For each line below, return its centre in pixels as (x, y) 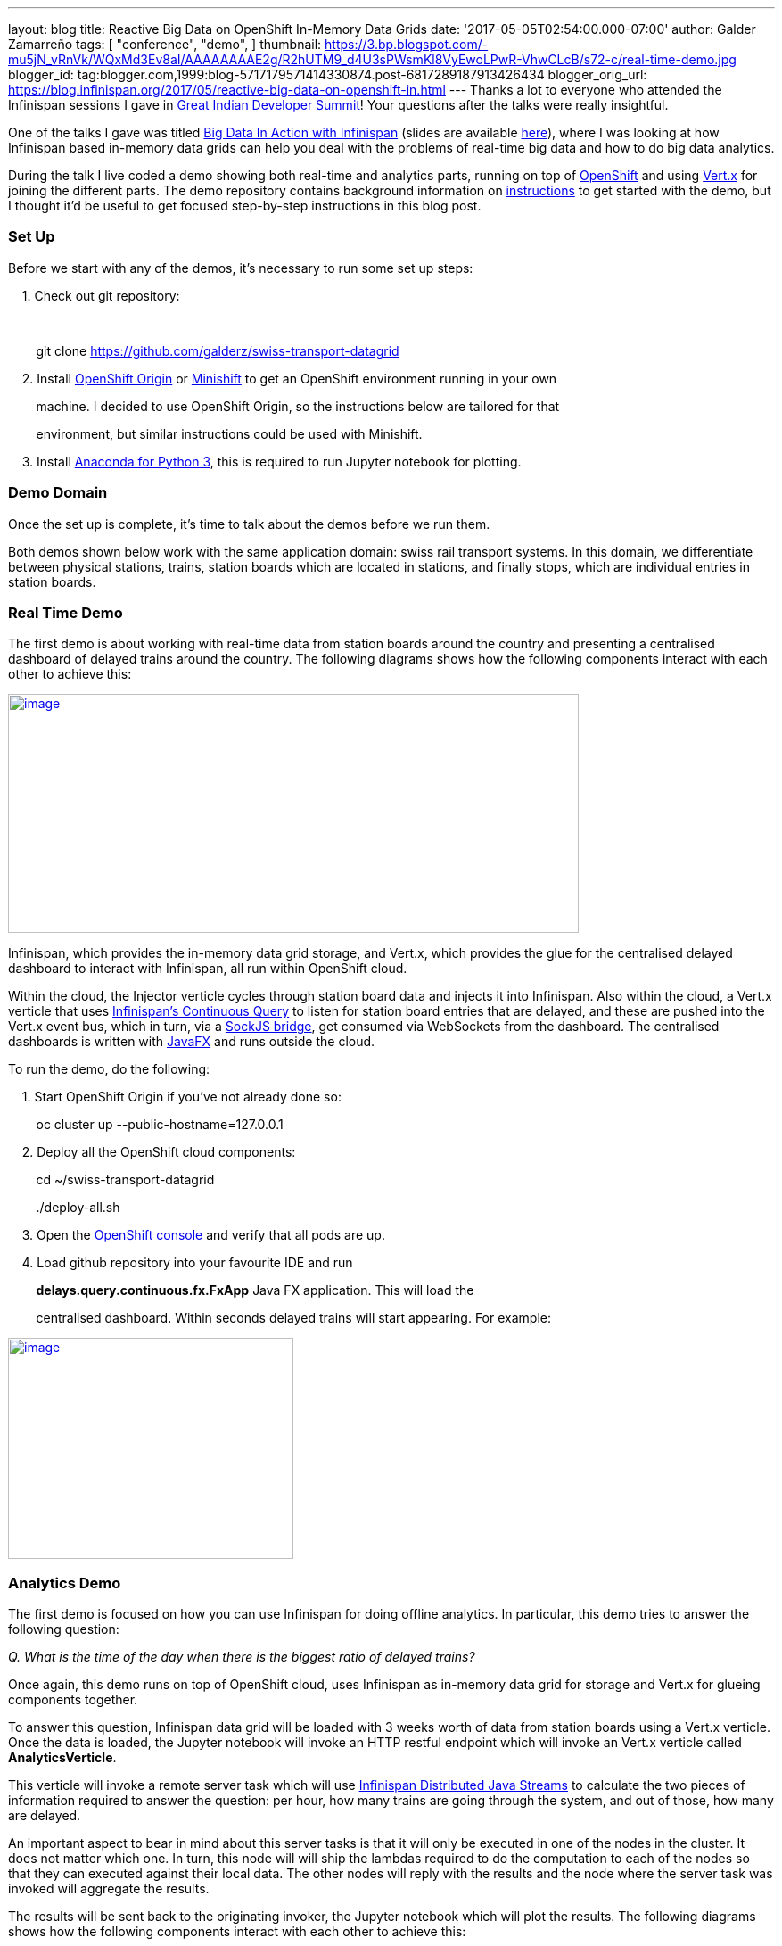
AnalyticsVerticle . (62, 1757)
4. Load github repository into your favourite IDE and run (187, 1263)
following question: (64, 1629)
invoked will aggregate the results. (109, 1888)
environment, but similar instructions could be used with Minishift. (229, 433)
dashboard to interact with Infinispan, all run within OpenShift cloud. (208, 969)
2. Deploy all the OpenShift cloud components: (159, 1152)
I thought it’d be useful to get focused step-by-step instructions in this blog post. (245, 206)
